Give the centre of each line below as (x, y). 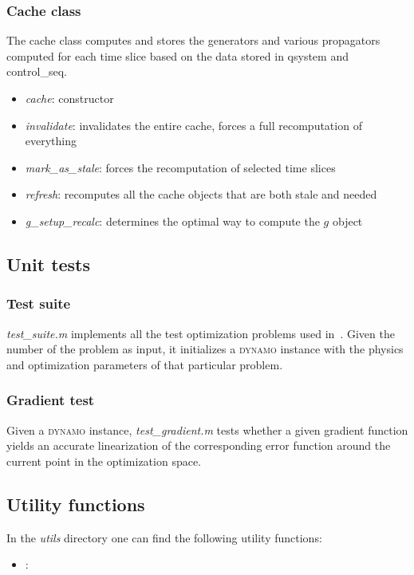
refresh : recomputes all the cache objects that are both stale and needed (201, 194)
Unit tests (49, 264)
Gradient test (51, 400)
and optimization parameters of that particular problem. (145, 364)
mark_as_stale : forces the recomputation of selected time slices (180, 167)
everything (51, 141)
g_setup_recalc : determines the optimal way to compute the (172, 221)
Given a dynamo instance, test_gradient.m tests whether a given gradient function (207, 429)
